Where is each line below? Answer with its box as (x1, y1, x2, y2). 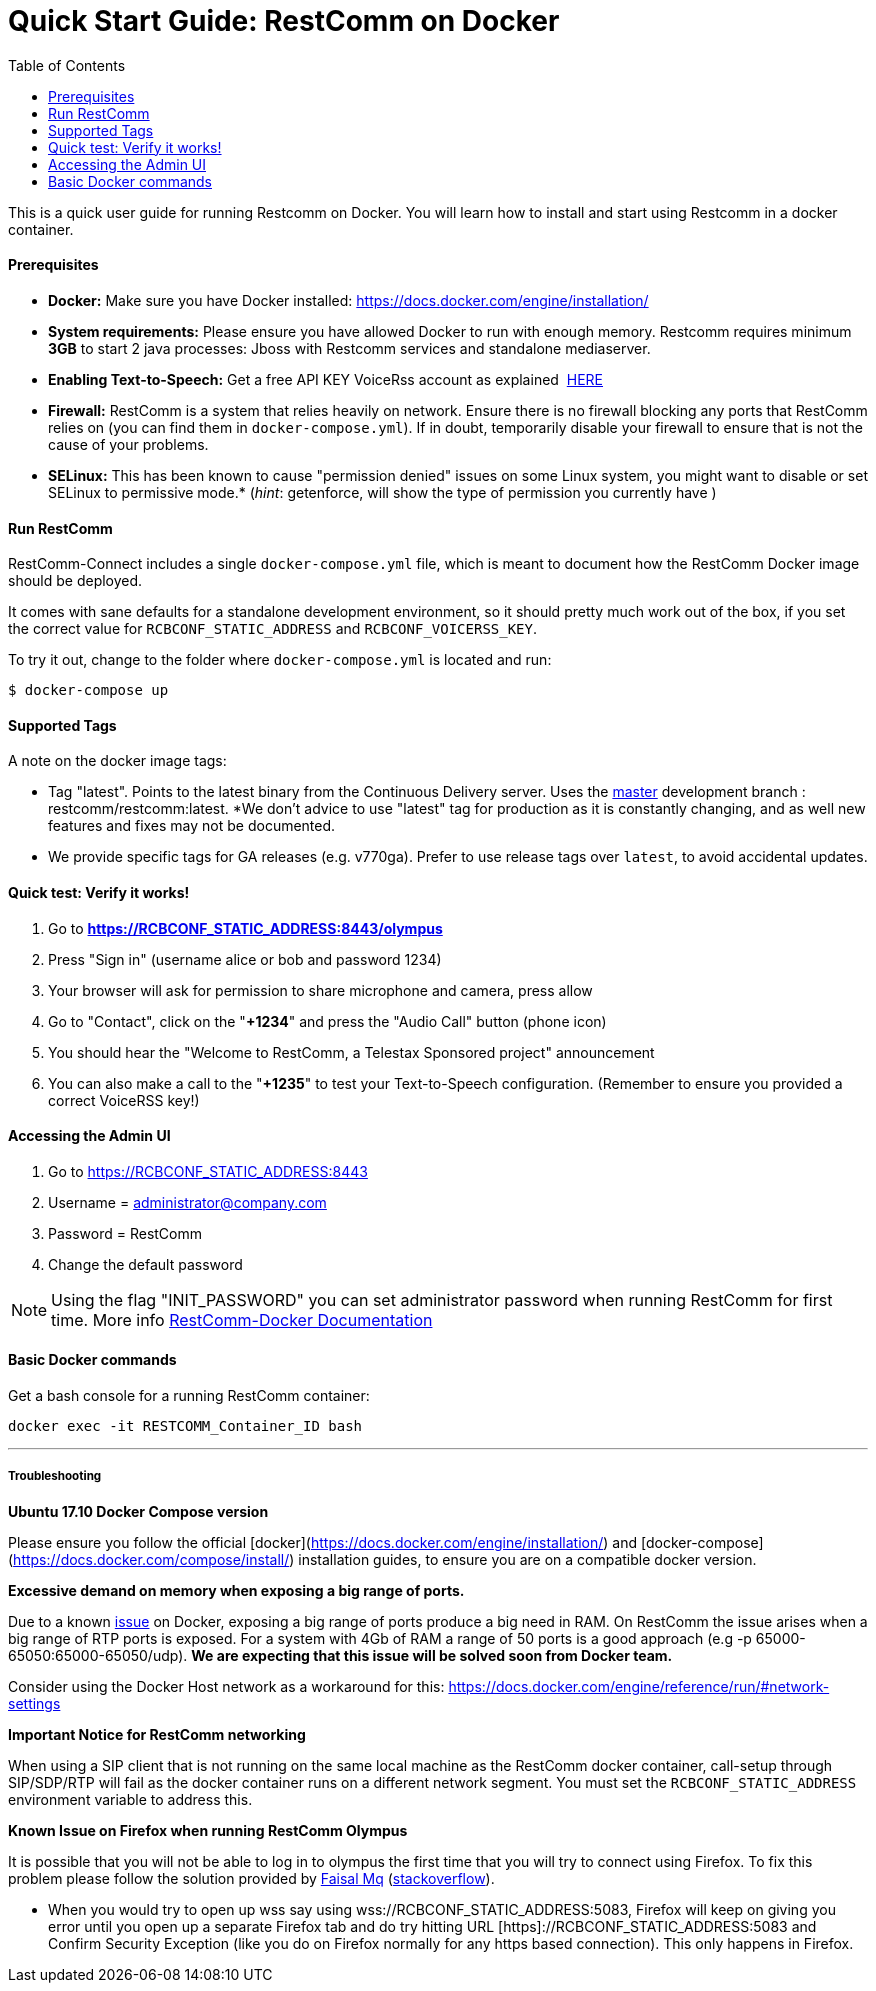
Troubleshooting (8, 1469, 102, 1484)
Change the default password (48, 1255, 243, 1273)
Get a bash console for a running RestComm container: (8, 1387, 370, 1405)
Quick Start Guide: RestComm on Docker (8, 4, 560, 38)
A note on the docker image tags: (8, 752, 227, 770)
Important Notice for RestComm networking (8, 1725, 306, 1743)
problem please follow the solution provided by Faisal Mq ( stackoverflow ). (8, 1869, 495, 1887)
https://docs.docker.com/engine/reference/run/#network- (448, 1677, 830, 1695)
